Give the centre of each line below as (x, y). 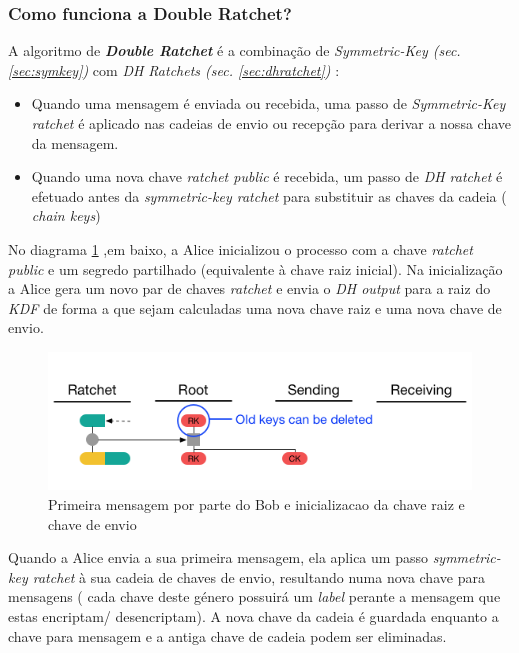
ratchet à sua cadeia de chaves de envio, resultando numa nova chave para (258, 576)
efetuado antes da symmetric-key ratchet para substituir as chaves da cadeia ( (269, 195)
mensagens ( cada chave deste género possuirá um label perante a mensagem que (254, 596)
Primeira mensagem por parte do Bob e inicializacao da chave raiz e (256, 503)
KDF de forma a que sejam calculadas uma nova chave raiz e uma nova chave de (255, 307)
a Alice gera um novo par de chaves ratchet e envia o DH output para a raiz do (249, 288)
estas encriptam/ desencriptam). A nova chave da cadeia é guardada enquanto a (253, 615)
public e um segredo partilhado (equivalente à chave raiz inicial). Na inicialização (255, 268)
